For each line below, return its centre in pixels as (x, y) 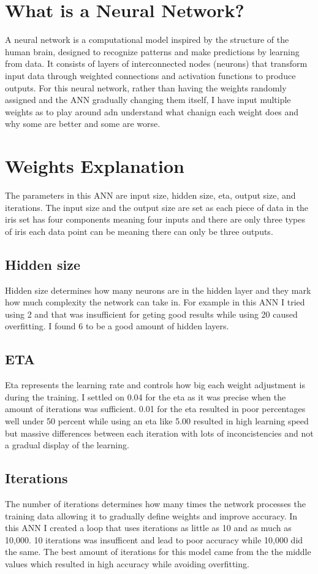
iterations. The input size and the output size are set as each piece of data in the (157, 207)
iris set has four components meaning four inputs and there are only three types (155, 219)
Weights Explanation (95, 166)
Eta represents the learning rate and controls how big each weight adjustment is (155, 385)
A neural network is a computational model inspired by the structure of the (147, 40)
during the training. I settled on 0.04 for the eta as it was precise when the (146, 396)
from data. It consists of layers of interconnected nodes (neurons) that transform (156, 63)
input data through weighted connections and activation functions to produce (150, 75)
